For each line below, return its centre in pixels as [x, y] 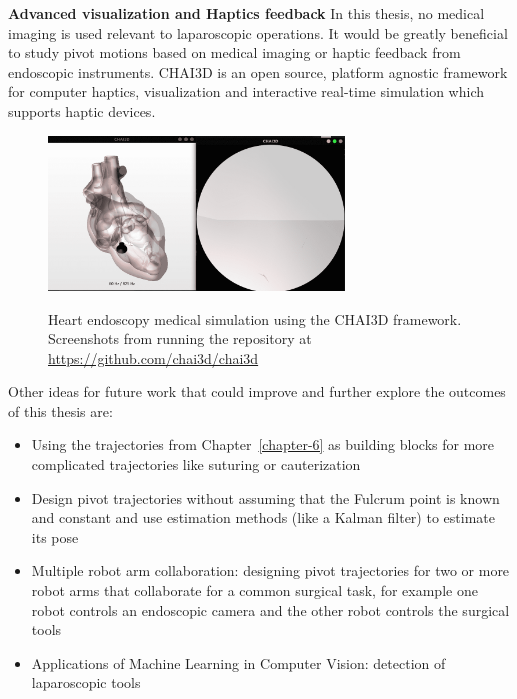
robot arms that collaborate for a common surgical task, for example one [254, 590]
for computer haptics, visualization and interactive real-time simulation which [246, 91]
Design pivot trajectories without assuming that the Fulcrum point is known [265, 497]
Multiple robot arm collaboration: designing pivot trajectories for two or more [270, 570]
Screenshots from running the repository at [180, 338]
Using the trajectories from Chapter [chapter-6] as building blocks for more [263, 444]
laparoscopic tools [86, 682]
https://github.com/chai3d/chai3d [153, 357]
